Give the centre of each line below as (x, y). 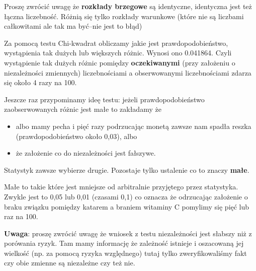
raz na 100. (21, 216)
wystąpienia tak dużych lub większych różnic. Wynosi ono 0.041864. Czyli (118, 53)
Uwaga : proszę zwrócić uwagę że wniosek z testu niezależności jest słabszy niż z (128, 233)
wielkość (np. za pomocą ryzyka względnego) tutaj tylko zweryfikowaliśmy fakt (125, 253)
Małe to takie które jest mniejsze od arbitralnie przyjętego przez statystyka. (121, 187)
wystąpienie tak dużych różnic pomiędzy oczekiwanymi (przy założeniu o (120, 62)
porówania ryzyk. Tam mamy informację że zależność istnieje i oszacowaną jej (124, 243)
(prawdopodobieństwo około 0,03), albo (76, 136)
